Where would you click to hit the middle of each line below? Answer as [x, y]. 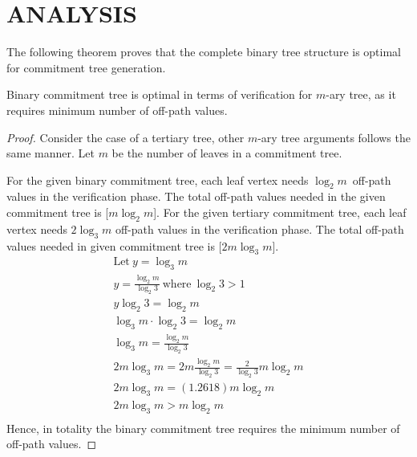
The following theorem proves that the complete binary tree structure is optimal [204, 52]
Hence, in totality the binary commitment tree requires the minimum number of [203, 428]
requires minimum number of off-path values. [117, 110]
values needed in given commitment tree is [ [114, 245]
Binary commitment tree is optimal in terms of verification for [160, 94]
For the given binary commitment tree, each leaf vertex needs [158, 180]
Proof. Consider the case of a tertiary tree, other [126, 137]
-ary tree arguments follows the [334, 137]
